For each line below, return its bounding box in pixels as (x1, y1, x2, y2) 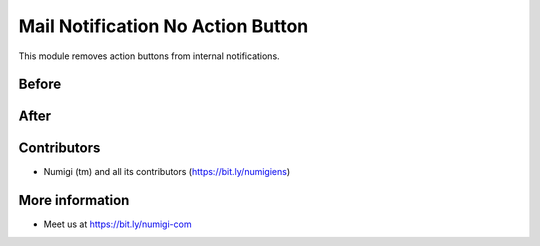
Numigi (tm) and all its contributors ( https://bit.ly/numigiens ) (43, 166, 291, 178)
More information (18, 192, 130, 209)
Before (18, 76, 62, 93)
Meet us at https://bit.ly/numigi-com (43, 218, 192, 230)
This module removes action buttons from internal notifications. (18, 50, 280, 62)
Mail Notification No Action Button (18, 15, 309, 37)
